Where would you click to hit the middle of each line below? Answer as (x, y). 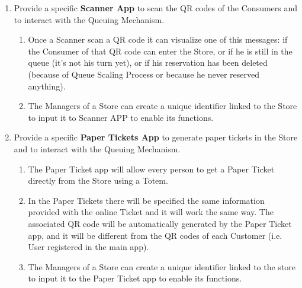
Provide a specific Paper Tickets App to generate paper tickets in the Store (156, 137)
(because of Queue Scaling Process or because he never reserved (144, 74)
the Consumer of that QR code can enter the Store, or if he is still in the (160, 51)
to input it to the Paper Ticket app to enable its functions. (135, 278)
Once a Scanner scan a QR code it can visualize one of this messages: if (158, 39)
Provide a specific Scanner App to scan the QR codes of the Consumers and (156, 8)
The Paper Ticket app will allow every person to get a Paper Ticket (151, 169)
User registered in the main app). (89, 247)
